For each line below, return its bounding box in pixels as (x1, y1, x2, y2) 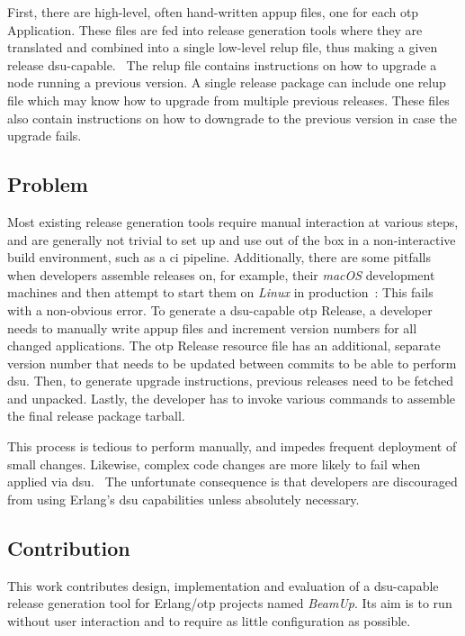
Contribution (7, 533, 130, 561)
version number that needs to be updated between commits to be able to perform (7, 353, 457, 372)
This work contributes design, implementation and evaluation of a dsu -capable (7, 576, 439, 595)
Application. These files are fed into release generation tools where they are (7, 20, 423, 39)
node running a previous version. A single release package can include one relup (7, 73, 446, 92)
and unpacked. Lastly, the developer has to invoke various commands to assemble (7, 388, 456, 407)
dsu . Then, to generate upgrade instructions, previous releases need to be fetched (7, 371, 454, 390)
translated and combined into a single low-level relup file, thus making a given (7, 38, 438, 57)
